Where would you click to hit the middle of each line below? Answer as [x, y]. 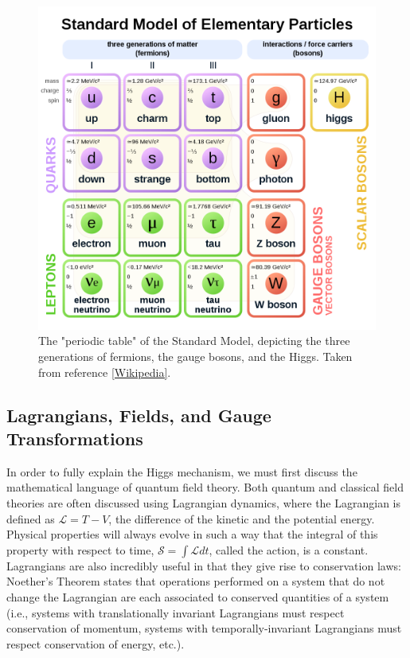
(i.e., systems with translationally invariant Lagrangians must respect [176, 612]
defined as [31, 518]
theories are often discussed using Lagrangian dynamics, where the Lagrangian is [204, 502]
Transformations [75, 438]
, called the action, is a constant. [289, 549]
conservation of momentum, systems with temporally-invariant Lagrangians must [204, 628]
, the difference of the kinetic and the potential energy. [242, 518]
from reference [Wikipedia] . [105, 372]
